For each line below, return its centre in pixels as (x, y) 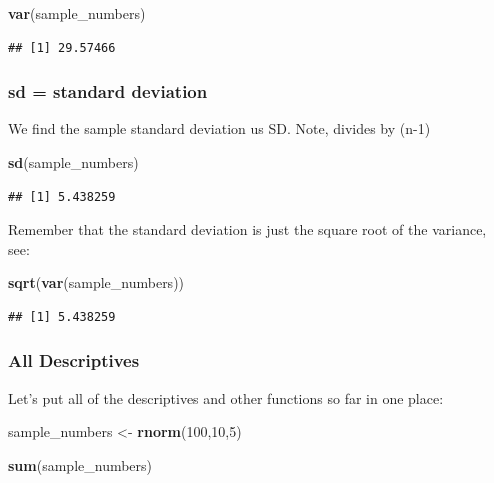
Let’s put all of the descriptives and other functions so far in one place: (226, 397)
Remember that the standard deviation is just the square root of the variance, (247, 229)
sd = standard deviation (108, 91)
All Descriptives (74, 360)
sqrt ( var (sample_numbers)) (96, 282)
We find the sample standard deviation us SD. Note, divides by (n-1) (219, 128)
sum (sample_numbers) (80, 464)
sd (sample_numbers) (73, 162)
